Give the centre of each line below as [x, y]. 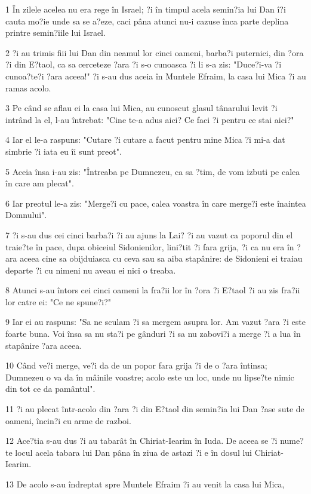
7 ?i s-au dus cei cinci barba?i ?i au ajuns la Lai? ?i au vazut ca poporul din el [149, 234]
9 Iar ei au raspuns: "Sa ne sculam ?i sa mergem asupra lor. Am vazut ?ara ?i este [155, 322]
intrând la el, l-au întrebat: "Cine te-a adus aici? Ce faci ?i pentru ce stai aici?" [150, 119]
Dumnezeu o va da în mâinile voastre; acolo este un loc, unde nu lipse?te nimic [150, 377]
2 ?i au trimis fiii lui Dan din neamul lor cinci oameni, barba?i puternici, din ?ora [155, 52]
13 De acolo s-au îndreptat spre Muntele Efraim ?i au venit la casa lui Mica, [145, 484]
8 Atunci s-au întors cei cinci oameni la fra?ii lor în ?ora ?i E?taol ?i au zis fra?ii [153, 290]
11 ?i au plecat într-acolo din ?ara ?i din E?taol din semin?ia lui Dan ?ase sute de [155, 409]
